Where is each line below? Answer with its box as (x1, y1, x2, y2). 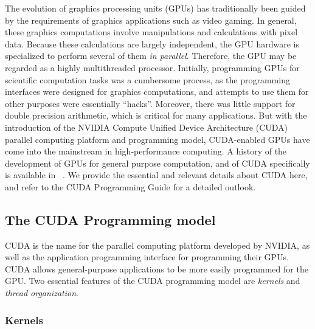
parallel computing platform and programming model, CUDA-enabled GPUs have (5, 133, 310, 145)
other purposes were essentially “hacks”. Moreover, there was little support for (5, 97, 296, 109)
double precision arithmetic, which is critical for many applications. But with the (5, 109, 307, 122)
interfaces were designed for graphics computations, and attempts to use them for (5, 85, 309, 98)
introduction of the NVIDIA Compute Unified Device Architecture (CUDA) (5, 120, 288, 133)
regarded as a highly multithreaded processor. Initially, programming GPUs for (5, 61, 300, 74)
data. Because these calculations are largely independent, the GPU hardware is (5, 37, 299, 50)
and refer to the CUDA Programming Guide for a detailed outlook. (5, 180, 256, 193)
